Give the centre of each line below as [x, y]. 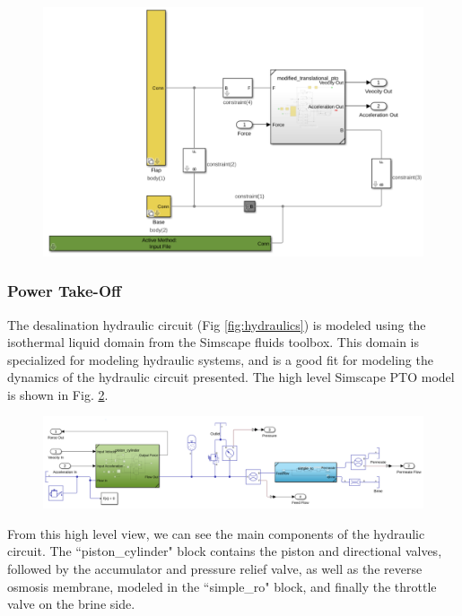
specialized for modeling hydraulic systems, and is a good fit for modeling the [220, 359]
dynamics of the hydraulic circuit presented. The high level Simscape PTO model [231, 377]
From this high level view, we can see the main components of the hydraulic [216, 533]
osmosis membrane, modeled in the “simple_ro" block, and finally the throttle [222, 586]
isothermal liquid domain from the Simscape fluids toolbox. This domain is [214, 342]
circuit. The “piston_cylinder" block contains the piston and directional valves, [225, 551]
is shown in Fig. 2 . [58, 394]
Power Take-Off [64, 291]
